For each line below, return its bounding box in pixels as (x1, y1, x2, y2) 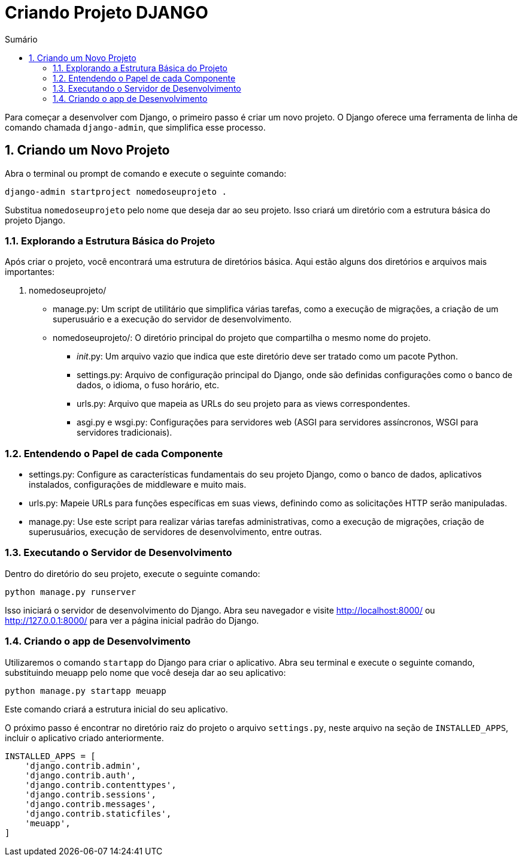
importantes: (5, 267, 54, 277)
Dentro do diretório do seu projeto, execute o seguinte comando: (5, 568, 260, 579)
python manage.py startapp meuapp (5, 685, 166, 696)
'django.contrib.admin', (25, 760, 141, 771)
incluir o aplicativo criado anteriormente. (5, 732, 164, 743)
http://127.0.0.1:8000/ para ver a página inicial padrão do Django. (5, 615, 259, 626)
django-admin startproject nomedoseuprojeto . (5, 186, 227, 197)
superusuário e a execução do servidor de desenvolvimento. (53, 314, 292, 325)
